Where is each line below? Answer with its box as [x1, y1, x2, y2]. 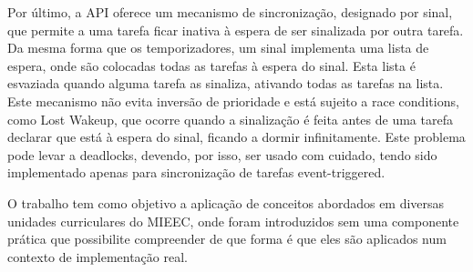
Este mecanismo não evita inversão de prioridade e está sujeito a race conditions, [7, 91, 459, 110]
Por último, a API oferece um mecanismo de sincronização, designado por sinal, [7, 3, 453, 21]
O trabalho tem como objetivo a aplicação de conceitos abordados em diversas [7, 193, 445, 212]
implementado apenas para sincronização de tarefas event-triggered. [7, 163, 386, 182]
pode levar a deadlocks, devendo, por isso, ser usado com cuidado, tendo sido [7, 145, 437, 164]
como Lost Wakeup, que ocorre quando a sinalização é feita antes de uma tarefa [7, 109, 453, 128]
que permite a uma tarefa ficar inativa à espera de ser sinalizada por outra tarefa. [7, 20, 464, 39]
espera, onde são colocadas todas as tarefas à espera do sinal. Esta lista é [7, 55, 416, 75]
